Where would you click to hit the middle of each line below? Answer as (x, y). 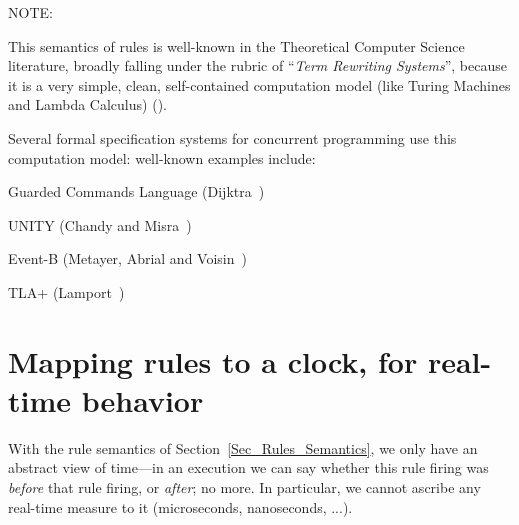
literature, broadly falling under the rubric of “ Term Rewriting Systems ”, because (257, 65)
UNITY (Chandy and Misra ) (100, 224)
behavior (142, 399)
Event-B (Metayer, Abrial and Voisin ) (127, 258)
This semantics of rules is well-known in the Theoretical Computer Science (236, 45)
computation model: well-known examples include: (162, 157)
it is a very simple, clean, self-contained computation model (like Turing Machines (259, 84)
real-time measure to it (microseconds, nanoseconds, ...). (180, 506)
